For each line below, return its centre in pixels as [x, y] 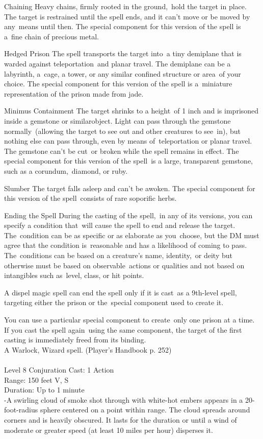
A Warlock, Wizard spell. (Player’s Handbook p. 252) [88, 349]
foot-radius [21, 410]
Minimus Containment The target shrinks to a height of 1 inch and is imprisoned [131, 111]
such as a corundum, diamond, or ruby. [66, 170]
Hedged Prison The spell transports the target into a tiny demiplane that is [123, 53]
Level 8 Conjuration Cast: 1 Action [59, 369]
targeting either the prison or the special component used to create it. [114, 302]
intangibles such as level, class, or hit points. [74, 275]
